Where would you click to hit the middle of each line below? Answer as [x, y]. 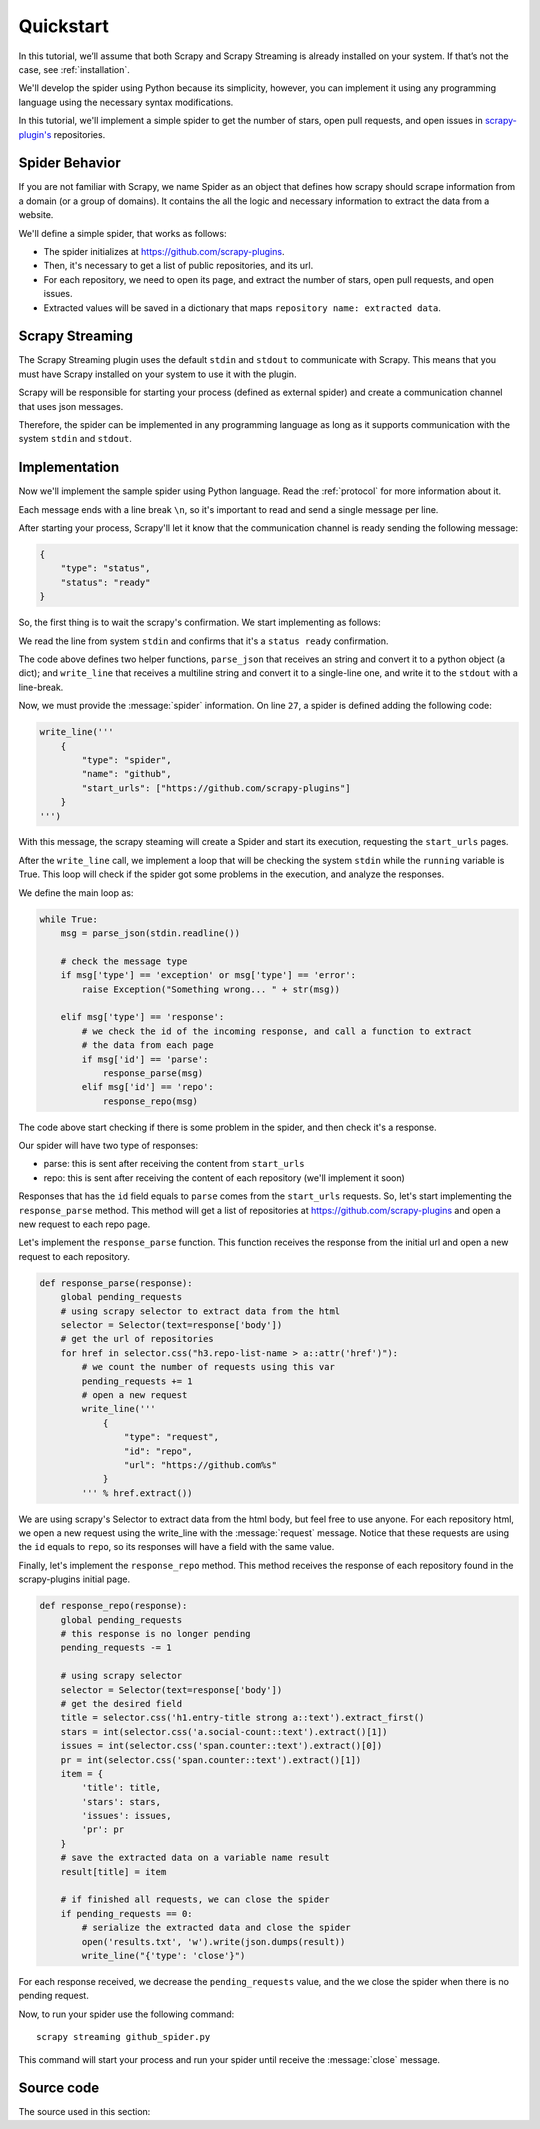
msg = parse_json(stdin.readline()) [150, 933]
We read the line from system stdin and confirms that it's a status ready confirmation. [203, 641]
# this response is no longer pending [155, 1633]
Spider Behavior [69, 163]
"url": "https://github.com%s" [200, 1464]
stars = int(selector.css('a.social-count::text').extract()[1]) [224, 1731]
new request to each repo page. [84, 1224]
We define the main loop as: [76, 892]
